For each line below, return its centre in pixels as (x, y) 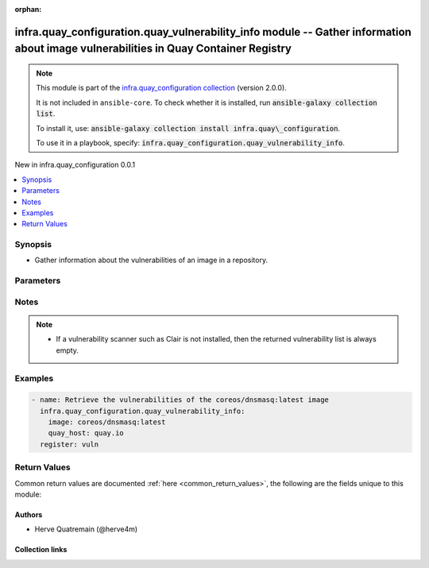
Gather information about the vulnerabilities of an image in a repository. (151, 260)
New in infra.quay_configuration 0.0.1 (75, 165)
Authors (29, 514)
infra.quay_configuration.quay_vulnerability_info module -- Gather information (213, 32)
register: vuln (70, 444)
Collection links (41, 550)
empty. (68, 350)
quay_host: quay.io (86, 433)
